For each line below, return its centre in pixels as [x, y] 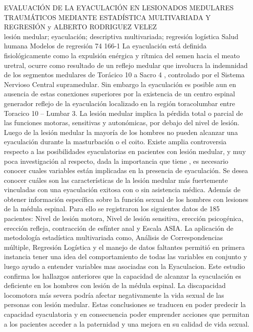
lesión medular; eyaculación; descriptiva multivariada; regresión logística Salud [121, 36]
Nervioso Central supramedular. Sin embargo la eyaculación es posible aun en [120, 84]
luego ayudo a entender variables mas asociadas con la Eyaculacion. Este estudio [125, 266]
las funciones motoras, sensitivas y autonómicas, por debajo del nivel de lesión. [122, 122]
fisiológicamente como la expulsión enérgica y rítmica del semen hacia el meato [122, 55]
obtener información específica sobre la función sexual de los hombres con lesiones [126, 199]
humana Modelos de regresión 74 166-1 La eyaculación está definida [105, 46]
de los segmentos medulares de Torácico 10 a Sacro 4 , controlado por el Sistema [124, 75]
